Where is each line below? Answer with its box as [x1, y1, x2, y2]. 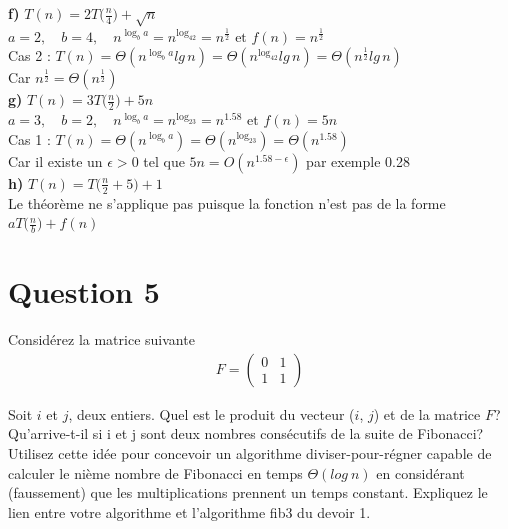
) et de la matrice [373, 403, 481, 424]
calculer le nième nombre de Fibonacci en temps [8, 462, 303, 483]
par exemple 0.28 [306, 150, 410, 171]
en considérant [376, 462, 465, 483]
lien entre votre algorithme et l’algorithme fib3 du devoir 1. [8, 501, 371, 522]
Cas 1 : [8, 128, 51, 149]
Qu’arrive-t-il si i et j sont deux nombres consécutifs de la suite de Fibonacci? [8, 423, 484, 444]
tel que [143, 150, 185, 171]
